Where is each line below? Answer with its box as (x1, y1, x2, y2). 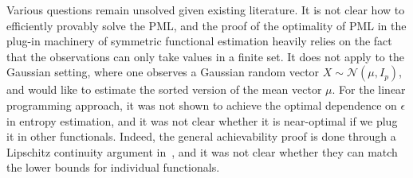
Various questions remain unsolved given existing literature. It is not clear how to (6, 2, 405, 17)
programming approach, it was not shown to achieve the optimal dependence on (6, 96, 397, 113)
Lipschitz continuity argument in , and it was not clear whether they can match (6, 143, 398, 160)
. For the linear (332, 81, 406, 98)
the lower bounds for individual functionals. (6, 159, 220, 176)
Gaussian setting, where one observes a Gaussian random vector (6, 64, 320, 80)
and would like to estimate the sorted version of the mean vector (6, 81, 322, 98)
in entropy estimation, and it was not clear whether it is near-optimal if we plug (6, 112, 398, 129)
